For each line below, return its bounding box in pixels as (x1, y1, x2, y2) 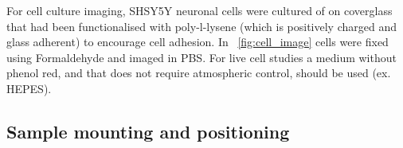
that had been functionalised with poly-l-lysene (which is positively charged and (6, 18, 397, 34)
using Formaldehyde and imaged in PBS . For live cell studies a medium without (6, 49, 397, 65)
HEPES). (6, 80, 52, 96)
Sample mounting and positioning (6, 119, 290, 143)
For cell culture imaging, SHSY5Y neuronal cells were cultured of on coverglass (6, 2, 393, 18)
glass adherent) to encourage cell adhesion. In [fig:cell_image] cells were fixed (6, 33, 389, 50)
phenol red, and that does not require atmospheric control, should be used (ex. (6, 64, 391, 81)
